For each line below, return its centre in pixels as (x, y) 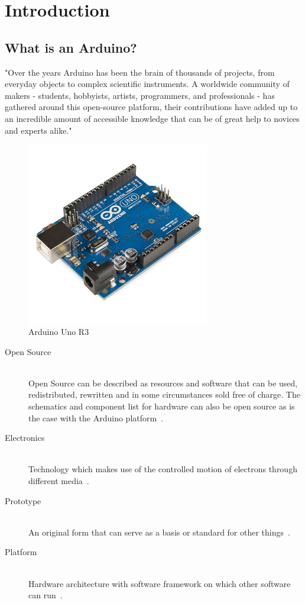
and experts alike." (38, 130)
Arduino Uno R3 (59, 332)
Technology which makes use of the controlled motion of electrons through (163, 469)
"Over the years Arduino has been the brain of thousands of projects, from (140, 72)
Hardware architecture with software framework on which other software (160, 583)
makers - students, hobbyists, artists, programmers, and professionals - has (140, 95)
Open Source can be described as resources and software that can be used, (163, 383)
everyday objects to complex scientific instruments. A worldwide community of (147, 84)
